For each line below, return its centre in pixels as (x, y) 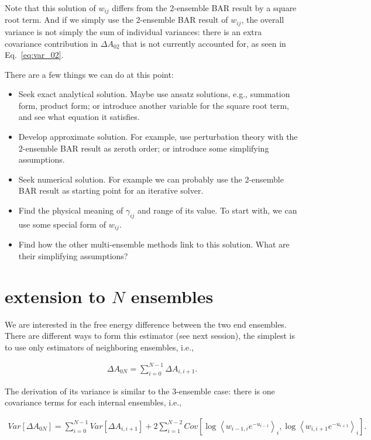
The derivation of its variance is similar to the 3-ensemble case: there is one (140, 391)
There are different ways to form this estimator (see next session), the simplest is (150, 336)
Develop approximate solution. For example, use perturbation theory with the (158, 137)
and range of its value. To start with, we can (217, 210)
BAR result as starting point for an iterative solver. (111, 190)
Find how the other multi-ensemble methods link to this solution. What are (154, 244)
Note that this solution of (50, 8)
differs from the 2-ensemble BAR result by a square (204, 8)
